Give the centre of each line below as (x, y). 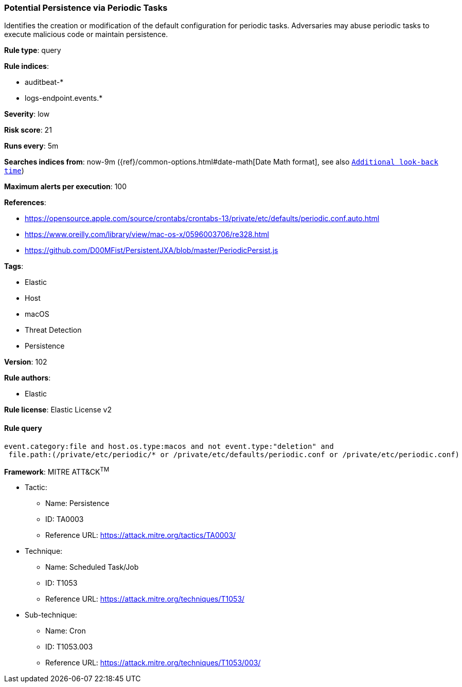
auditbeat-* (44, 82)
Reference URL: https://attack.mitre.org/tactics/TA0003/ (141, 535)
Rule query (23, 428)
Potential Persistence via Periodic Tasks (86, 8)
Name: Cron (66, 631)
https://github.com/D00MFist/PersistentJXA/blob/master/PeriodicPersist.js (152, 250)
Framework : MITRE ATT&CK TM (57, 471)
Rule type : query (33, 50)
